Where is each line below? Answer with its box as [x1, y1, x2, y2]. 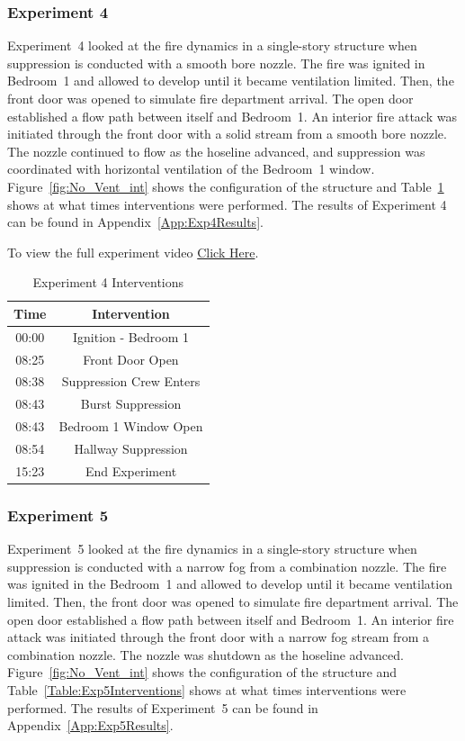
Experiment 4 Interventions [32, 273, 184, 292]
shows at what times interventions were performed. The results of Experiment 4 [7, 194, 447, 213]
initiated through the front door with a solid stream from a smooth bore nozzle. [7, 124, 447, 143]
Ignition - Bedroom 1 [73, 327, 189, 346]
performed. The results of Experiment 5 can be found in [7, 698, 318, 717]
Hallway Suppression [74, 439, 188, 457]
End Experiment [85, 461, 177, 480]
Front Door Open [83, 349, 179, 368]
